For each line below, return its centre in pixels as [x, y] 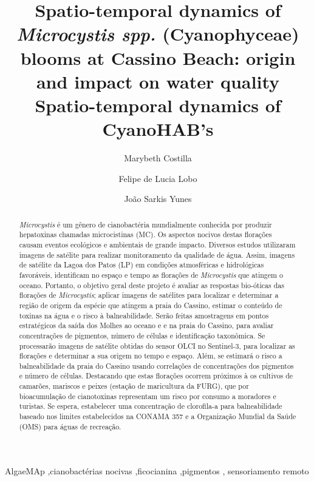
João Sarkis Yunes [158, 199]
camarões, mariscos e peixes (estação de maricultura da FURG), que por [134, 386]
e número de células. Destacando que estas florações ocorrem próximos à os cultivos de [156, 376]
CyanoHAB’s [158, 129]
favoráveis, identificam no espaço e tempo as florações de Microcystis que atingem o [151, 274]
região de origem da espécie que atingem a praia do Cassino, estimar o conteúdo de [151, 305]
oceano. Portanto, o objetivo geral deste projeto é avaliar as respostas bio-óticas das [152, 285]
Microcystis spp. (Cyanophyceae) [158, 34]
